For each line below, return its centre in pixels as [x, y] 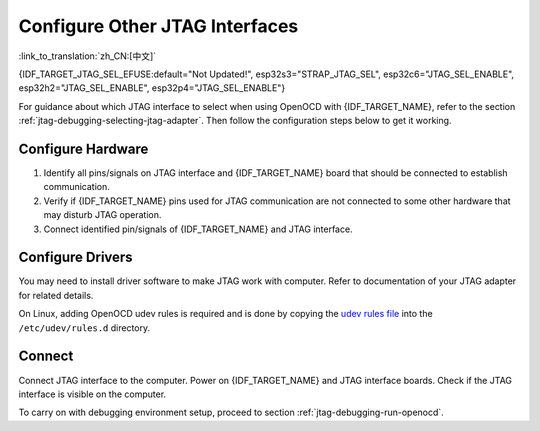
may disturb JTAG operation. [102, 215]
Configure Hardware [83, 148]
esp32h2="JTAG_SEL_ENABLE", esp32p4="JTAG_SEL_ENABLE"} [152, 88]
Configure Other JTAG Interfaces [158, 26]
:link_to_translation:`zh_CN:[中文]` [87, 56]
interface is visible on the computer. [92, 394]
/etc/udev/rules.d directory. [84, 327]
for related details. [56, 295]
